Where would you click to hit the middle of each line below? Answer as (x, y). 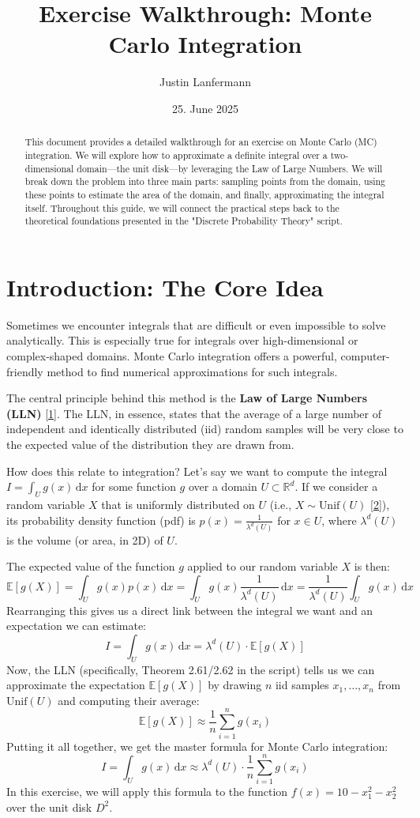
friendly (25, 371)
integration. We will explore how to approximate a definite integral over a (176, 155)
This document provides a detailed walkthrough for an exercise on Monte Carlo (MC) (201, 142)
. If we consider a (336, 486)
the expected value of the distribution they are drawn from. (150, 444)
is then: (372, 566)
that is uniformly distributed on (178, 504)
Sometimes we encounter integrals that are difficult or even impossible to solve (196, 324)
